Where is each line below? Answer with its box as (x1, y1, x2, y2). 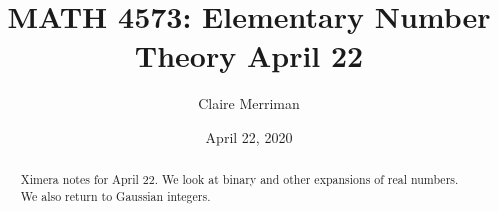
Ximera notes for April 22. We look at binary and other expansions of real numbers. (20, 171, 459, 188)
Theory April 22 (134, 35, 364, 76)
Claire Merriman (198, 93, 300, 114)
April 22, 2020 (205, 126, 293, 147)
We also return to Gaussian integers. (20, 187, 211, 204)
